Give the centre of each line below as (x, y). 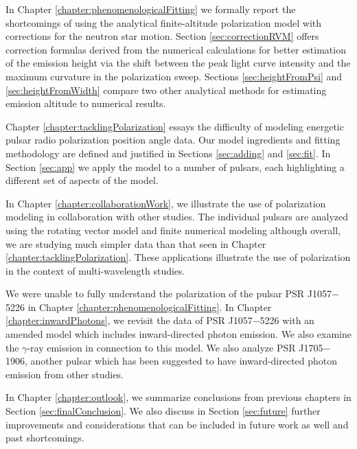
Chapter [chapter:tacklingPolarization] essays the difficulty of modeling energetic (175, 126)
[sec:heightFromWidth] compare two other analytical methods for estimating (166, 90)
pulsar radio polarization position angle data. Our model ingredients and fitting (173, 140)
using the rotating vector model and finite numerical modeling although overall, (173, 230)
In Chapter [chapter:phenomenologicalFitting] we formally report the (151, 9)
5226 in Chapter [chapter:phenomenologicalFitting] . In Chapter (139, 307)
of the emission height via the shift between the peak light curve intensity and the (178, 63)
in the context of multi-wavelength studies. (95, 270)
